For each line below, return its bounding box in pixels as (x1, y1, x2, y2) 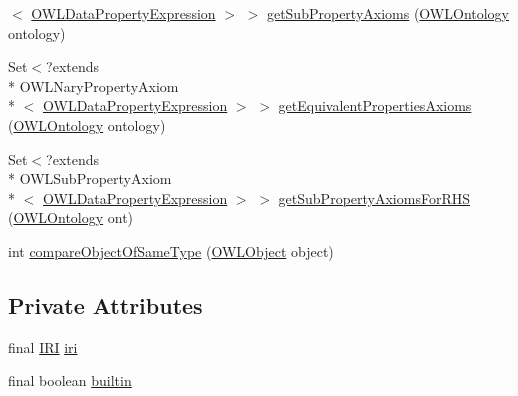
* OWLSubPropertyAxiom (8, 168, 172, 189)
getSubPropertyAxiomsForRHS (278, 187, 470, 208)
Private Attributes (8, 289, 203, 320)
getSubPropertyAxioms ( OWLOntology (266, 3, 510, 23)
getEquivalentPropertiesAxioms (278, 95, 472, 116)
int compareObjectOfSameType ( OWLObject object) (8, 240, 334, 261)
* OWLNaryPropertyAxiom (8, 75, 179, 96)
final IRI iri (8, 336, 78, 357)
